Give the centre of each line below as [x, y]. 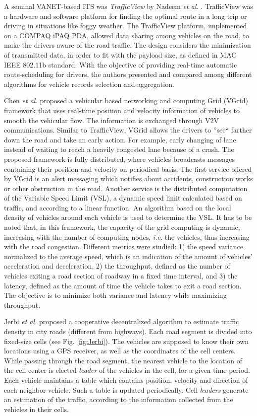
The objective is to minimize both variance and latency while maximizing [115, 295]
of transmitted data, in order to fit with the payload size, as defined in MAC [120, 54]
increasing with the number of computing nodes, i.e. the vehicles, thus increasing [127, 237]
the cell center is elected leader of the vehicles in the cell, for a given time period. [127, 370]
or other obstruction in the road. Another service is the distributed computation [126, 188]
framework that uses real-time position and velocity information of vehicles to [122, 110]
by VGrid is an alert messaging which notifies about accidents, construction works [128, 178]
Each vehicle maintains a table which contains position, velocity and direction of [126, 380]
